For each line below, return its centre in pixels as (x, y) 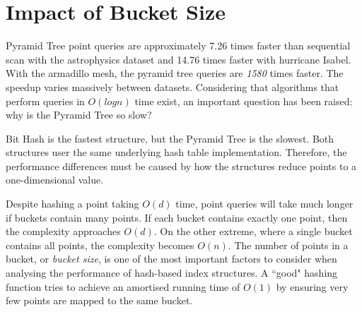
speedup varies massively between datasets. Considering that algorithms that (173, 86)
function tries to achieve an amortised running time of (123, 286)
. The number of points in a (288, 245)
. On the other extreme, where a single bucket (253, 231)
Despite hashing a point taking (72, 204)
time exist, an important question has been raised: (244, 101)
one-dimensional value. (55, 180)
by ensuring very (312, 286)
